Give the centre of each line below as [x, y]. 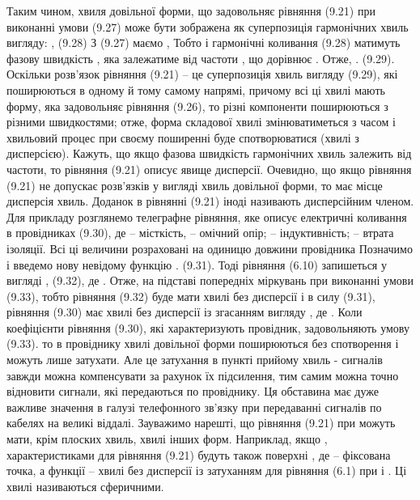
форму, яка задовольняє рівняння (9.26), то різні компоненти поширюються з [197, 106]
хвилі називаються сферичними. [85, 486]
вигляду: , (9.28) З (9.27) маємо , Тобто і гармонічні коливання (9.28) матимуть [204, 42]
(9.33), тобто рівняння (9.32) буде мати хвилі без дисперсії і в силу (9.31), [191, 296]
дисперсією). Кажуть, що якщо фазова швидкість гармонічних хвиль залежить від [209, 153]
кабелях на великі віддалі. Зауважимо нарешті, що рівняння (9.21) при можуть [201, 423]
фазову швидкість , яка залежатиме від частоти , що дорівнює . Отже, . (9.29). [201, 58]
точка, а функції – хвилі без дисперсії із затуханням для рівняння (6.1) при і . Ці [207, 470]
